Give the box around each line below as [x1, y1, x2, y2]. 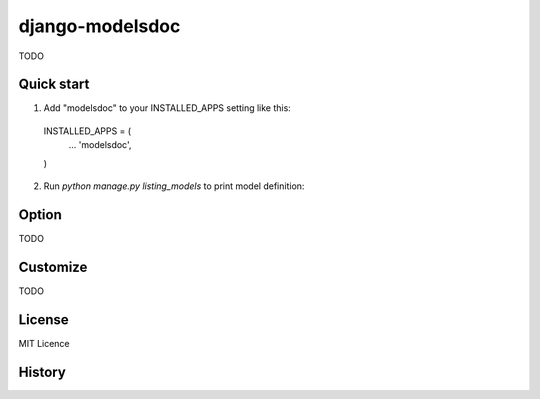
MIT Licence [18, 337, 70, 349]
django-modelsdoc [18, 15, 181, 37]
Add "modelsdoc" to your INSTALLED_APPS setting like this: [43, 102, 292, 114]
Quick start [18, 76, 90, 93]
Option [18, 206, 62, 223]
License [18, 311, 69, 328]
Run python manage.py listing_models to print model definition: [43, 180, 305, 192]
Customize [18, 258, 88, 275]
